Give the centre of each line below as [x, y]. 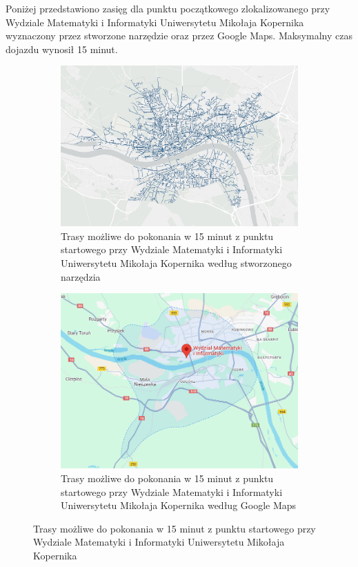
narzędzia [81, 276]
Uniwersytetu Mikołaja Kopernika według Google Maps [179, 505]
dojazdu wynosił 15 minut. [62, 49]
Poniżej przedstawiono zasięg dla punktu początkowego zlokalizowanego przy [168, 8]
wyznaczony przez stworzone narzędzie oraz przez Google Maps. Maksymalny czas [179, 36]
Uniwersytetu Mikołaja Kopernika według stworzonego [176, 262]
